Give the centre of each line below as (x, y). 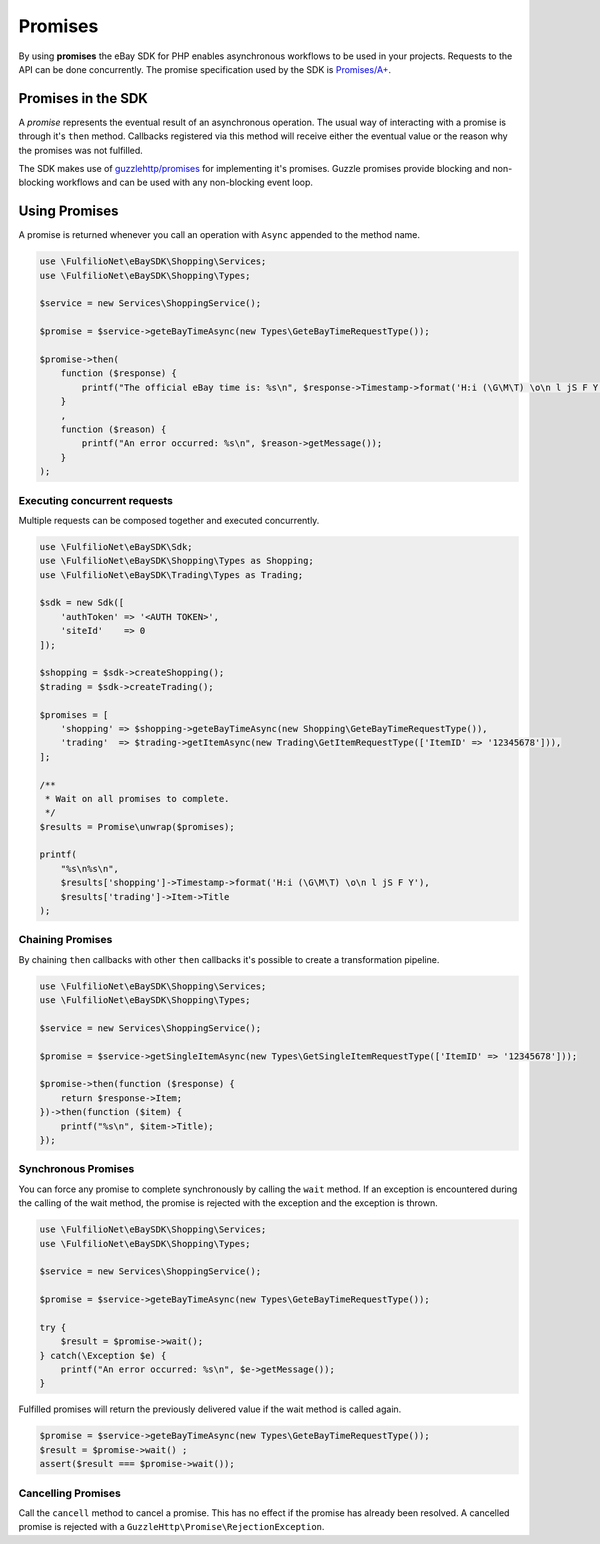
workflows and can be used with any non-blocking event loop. (185, 182)
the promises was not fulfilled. (81, 150)
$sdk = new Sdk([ (82, 603)
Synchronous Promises (76, 1169)
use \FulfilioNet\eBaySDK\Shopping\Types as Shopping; (176, 561)
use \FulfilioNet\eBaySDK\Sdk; (116, 546)
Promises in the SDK (83, 98)
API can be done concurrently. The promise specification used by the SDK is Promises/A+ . (205, 69)
